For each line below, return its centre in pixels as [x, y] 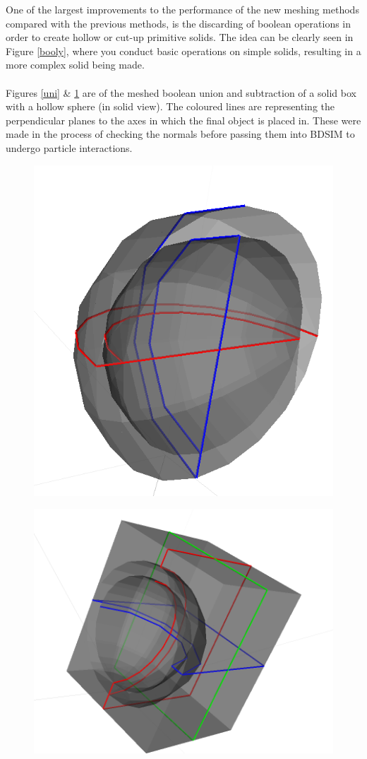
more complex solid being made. [75, 65]
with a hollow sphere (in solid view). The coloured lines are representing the [170, 106]
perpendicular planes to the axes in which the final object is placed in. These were [183, 120]
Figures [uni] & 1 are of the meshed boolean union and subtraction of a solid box [181, 92]
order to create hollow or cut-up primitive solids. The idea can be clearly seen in [180, 37]
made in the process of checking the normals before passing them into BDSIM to [180, 134]
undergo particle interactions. [69, 147]
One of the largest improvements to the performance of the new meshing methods [182, 9]
